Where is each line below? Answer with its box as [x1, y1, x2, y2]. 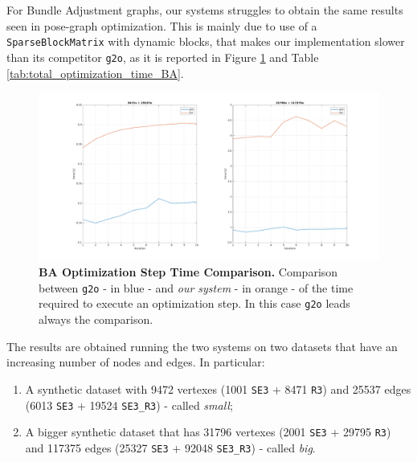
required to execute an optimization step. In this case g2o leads [39, 295, 350, 312]
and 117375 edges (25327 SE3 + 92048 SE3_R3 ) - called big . [25, 439, 316, 456]
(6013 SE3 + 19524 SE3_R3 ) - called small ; [25, 396, 233, 413]
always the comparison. [39, 311, 153, 328]
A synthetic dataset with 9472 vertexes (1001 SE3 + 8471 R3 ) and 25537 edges [25, 380, 411, 397]
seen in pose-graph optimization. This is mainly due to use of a [6, 17, 317, 34]
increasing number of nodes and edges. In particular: [6, 354, 265, 370]
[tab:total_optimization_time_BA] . [6, 64, 184, 81]
